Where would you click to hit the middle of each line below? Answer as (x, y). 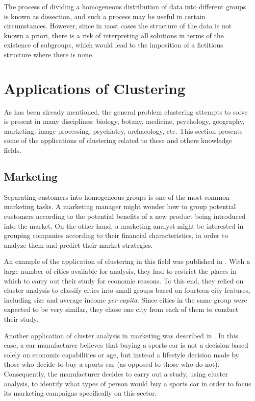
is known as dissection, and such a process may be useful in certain (105, 16)
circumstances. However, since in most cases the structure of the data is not (118, 26)
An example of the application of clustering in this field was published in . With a (127, 261)
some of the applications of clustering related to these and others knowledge (118, 140)
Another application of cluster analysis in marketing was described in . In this (121, 335)
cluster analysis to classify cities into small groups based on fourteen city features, (127, 290)
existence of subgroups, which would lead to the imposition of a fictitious (114, 45)
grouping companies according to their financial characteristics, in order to (116, 235)
